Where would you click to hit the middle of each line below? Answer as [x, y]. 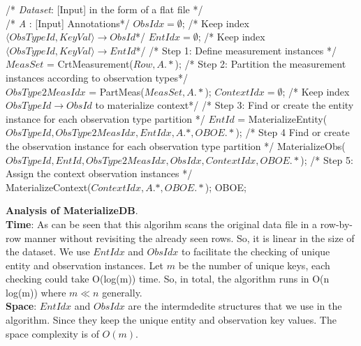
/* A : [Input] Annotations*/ [68, 23]
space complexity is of [52, 333]
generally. [122, 292]
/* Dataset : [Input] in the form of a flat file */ [104, 9]
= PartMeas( [117, 91]
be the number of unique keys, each [254, 265]
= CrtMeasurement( [90, 64]
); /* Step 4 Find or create [293, 132]
